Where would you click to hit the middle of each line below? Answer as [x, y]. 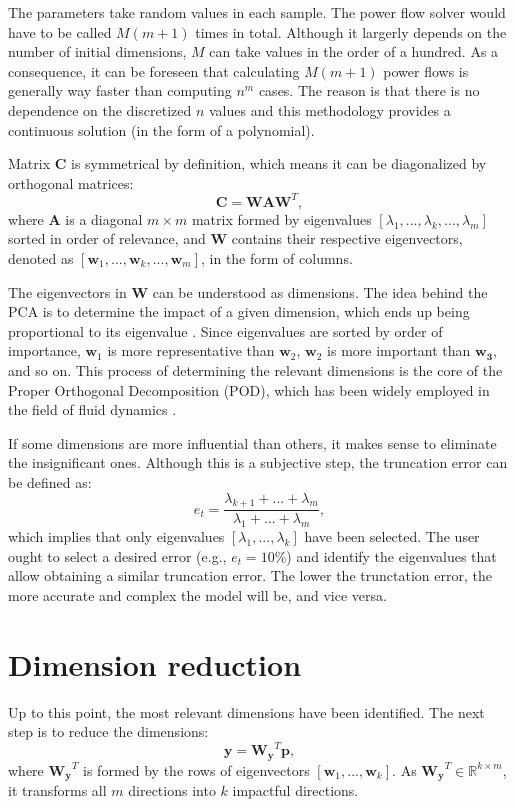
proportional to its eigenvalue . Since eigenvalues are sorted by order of [225, 330]
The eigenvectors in [67, 291]
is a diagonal [104, 218]
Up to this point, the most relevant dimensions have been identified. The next [246, 711]
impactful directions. [295, 790]
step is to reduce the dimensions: [108, 731]
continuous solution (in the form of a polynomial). [161, 129]
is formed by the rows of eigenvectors [196, 769]
